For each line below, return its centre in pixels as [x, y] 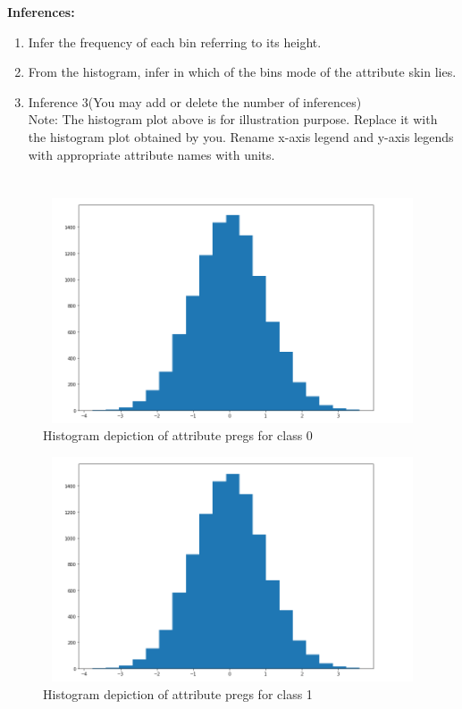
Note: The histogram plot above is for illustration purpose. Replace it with [233, 119]
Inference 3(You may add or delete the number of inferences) [195, 101]
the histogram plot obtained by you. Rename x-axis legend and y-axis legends [241, 136]
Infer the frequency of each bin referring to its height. [175, 42]
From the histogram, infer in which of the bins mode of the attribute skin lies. [242, 72]
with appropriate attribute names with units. [151, 154]
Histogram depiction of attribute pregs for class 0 [178, 435]
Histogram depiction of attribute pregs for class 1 [178, 693]
